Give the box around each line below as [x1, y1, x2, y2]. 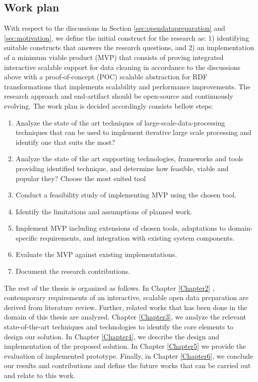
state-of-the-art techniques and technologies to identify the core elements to [4, 321, 234, 332]
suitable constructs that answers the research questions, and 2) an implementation [4, 42, 254, 53]
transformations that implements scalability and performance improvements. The [4, 81, 251, 91]
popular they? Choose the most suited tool [15, 173, 146, 183]
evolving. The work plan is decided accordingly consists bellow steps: [4, 100, 213, 111]
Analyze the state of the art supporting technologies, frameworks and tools [15, 153, 244, 164]
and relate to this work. [4, 370, 76, 381]
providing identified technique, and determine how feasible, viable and [15, 163, 229, 173]
